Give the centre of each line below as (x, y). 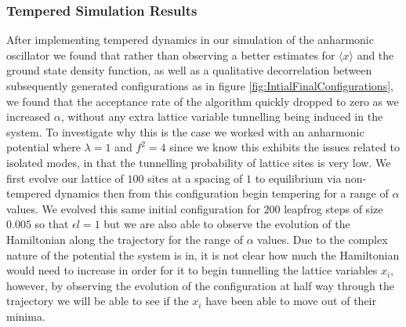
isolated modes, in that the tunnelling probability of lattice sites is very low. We (199, 162)
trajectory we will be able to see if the (98, 301)
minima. (26, 316)
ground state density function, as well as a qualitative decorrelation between (189, 70)
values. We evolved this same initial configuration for (133, 208)
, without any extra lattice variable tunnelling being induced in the (222, 116)
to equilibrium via (298, 178)
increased (29, 116)
